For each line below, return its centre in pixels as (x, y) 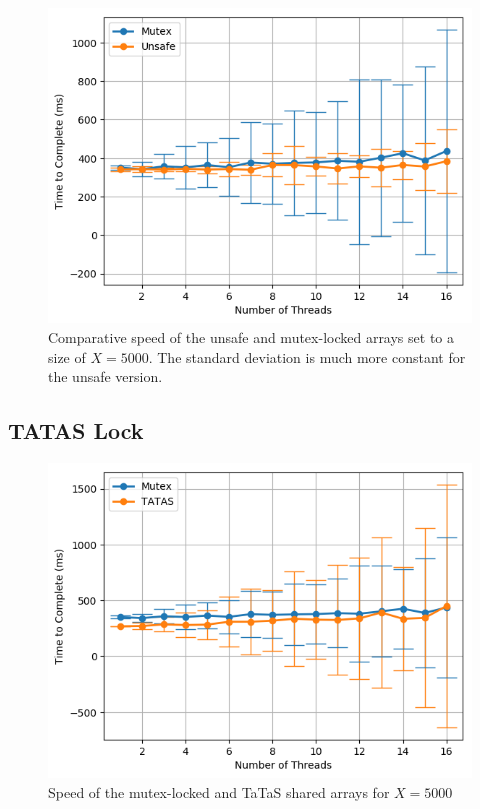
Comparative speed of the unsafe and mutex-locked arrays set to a (251, 337)
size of (67, 356)
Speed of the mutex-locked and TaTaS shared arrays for (219, 792)
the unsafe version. (105, 376)
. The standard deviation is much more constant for (307, 356)
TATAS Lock (76, 430)
